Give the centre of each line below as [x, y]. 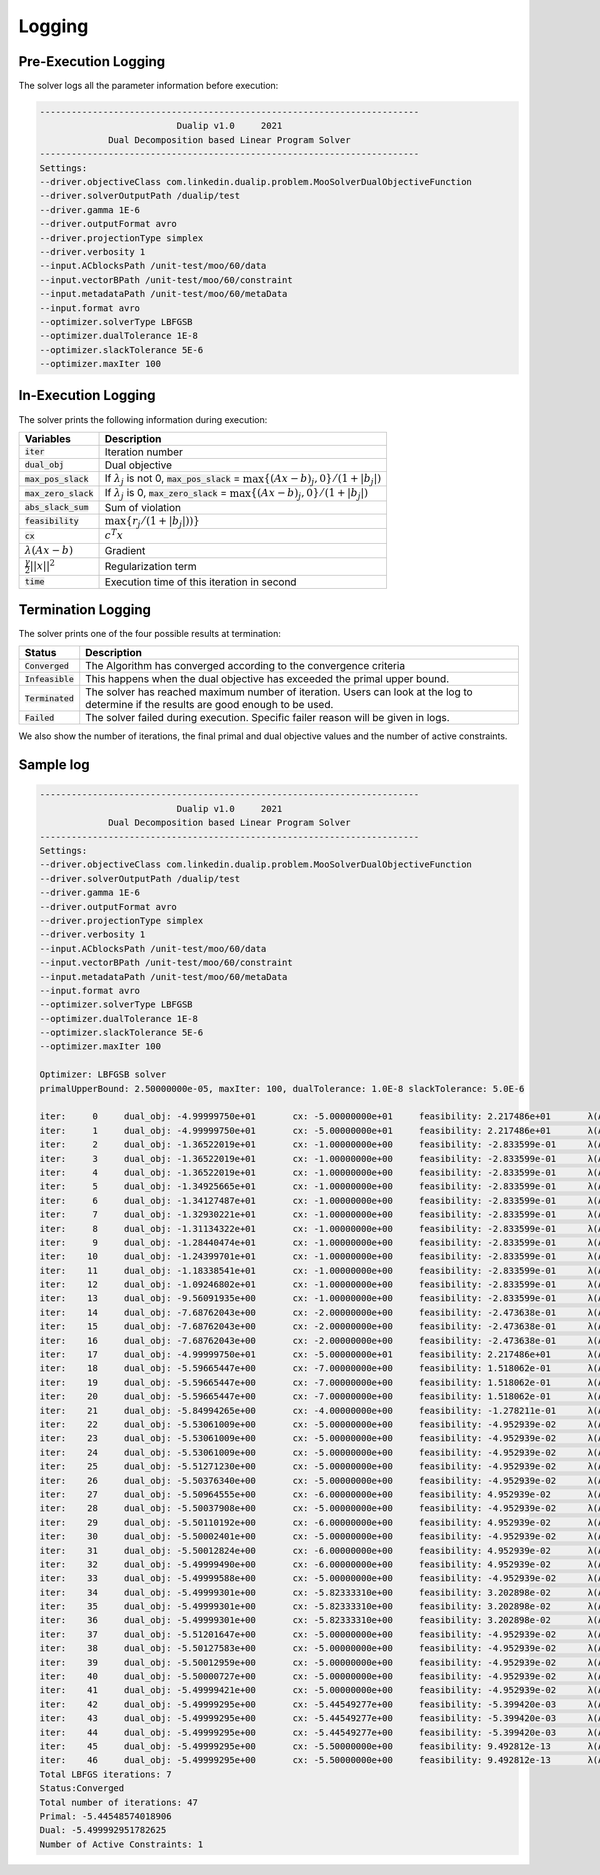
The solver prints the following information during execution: [143, 419]
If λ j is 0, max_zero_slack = [166, 494]
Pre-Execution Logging [92, 61]
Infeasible [49, 678]
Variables [48, 438]
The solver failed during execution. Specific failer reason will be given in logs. [267, 718]
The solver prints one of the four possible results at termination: [150, 634]
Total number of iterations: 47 [119, 1802]
